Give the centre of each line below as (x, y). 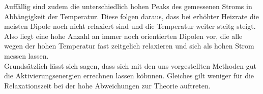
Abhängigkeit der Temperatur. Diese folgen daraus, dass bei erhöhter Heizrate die (131, 16)
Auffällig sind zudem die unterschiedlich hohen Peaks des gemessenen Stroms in (128, 6)
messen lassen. (26, 55)
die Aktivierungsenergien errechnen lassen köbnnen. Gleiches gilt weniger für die (129, 76)
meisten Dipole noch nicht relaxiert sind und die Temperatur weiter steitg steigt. (130, 26)
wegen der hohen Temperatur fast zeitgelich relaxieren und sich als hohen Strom (129, 46)
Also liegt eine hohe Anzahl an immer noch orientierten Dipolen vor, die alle (123, 36)
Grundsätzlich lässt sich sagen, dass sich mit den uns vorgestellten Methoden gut (130, 65)
